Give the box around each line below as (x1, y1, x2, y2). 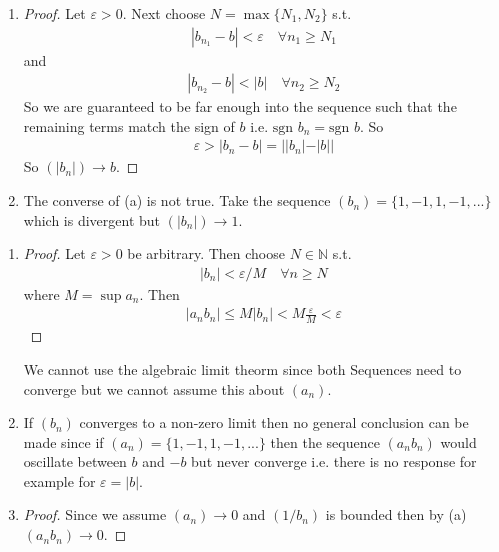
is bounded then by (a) (325, 504, 467, 525)
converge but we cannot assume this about (23, 378, 285, 399)
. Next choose (122, 3, 206, 23)
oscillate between (23, 451, 127, 472)
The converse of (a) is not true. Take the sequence (23, 190, 331, 211)
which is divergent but (23, 209, 161, 230)
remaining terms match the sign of (23, 115, 235, 136)
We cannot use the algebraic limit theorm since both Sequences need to (23, 358, 462, 379)
